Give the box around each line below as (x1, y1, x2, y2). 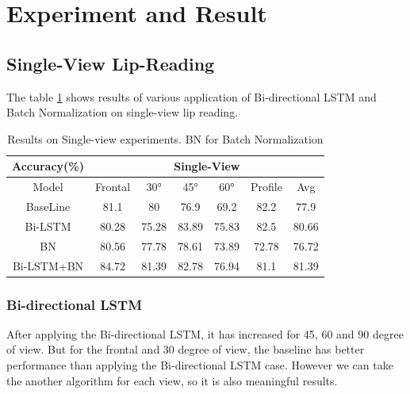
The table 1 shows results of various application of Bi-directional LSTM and (6, 88, 377, 105)
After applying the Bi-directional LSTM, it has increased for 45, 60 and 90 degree (6, 325, 404, 342)
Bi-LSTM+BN (12, 257, 84, 274)
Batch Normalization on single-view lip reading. (6, 104, 239, 120)
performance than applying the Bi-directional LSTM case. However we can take (6, 357, 393, 373)
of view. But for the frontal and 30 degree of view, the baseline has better (6, 341, 365, 358)
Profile (250, 178, 282, 195)
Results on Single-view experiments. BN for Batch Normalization (7, 130, 324, 147)
